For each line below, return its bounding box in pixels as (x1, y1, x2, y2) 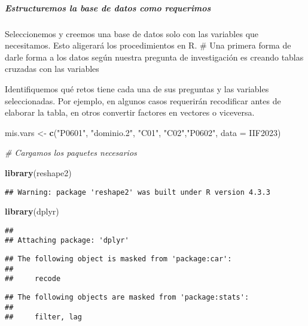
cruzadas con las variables (5, 62, 99, 75)
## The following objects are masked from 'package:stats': (5, 293, 249, 302)
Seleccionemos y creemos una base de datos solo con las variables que (5, 27, 259, 40)
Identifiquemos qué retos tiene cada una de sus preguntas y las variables (5, 82, 269, 95)
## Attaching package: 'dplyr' (5, 236, 129, 245)
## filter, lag (5, 313, 82, 322)
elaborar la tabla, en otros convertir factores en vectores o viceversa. (5, 106, 255, 119)
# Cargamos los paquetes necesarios (5, 146, 137, 159)
